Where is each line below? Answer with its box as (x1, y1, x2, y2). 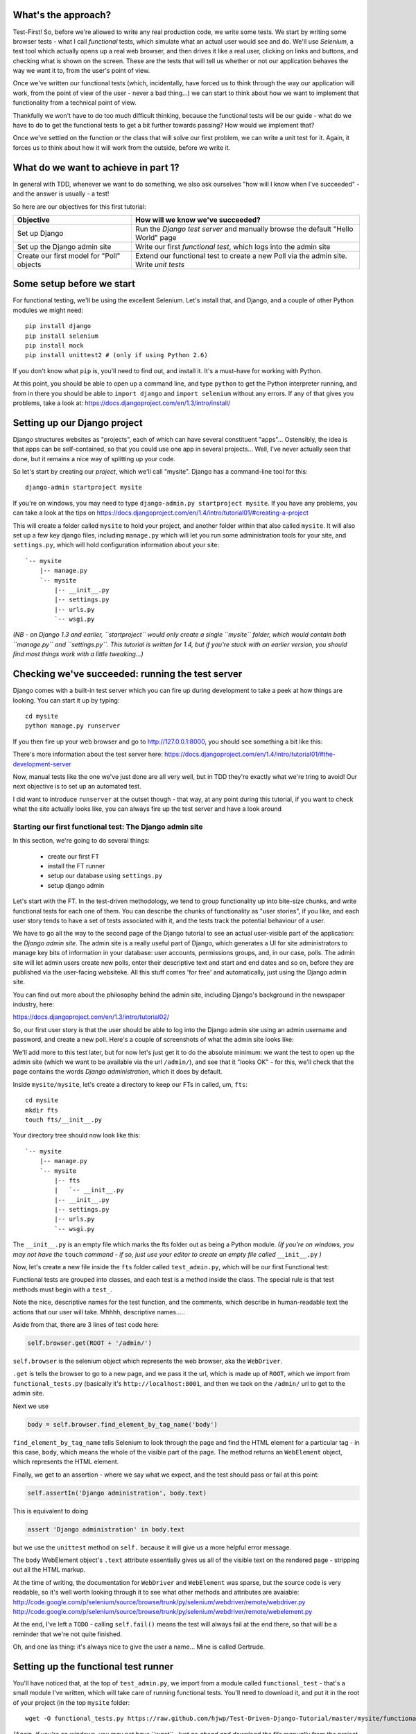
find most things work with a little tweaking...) (12, 650, 144, 658)
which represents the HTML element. (12, 1457, 119, 1466)
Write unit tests (135, 259, 185, 269)
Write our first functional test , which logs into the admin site (135, 241, 331, 251)
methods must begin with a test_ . (12, 1285, 112, 1294)
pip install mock (25, 341, 84, 350)
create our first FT (47, 852, 100, 860)
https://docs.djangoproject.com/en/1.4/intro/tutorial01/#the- (164, 750, 336, 759)
